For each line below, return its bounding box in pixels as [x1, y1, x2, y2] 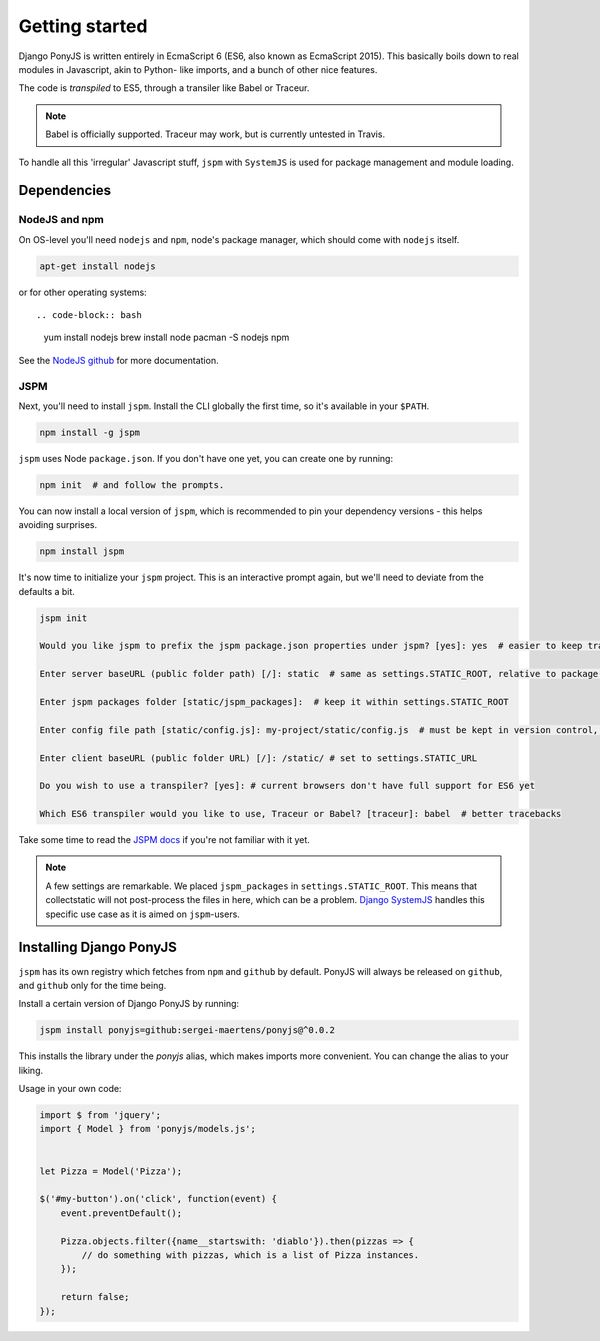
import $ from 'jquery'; [39, 1110, 162, 1121]
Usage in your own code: [18, 1083, 122, 1095]
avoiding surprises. [18, 519, 98, 531]
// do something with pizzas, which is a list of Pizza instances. [81, 1249, 420, 1260]
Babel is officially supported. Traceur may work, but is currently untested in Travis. [45, 128, 385, 140]
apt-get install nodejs [39, 260, 157, 272]
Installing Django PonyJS [18, 939, 177, 956]
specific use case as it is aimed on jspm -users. [45, 908, 240, 920]
